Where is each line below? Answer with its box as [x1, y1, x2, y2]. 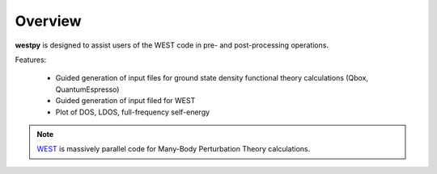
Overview [15, 12, 82, 30]
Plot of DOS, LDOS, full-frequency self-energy [55, 107, 210, 117]
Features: [15, 55, 47, 64]
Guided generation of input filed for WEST [55, 96, 196, 106]
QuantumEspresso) [55, 85, 120, 94]
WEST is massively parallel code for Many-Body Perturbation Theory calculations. [36, 144, 311, 154]
